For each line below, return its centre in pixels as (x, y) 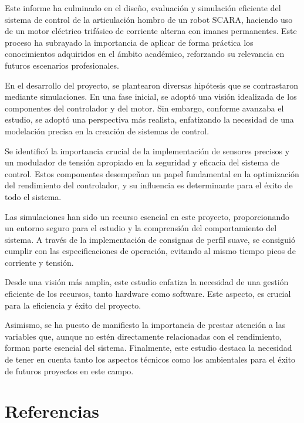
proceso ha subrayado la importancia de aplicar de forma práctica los (129, 42)
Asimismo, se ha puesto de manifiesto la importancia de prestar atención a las (145, 325)
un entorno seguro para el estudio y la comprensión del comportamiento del (141, 228)
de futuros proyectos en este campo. (69, 370)
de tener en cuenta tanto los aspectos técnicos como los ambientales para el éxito (150, 359)
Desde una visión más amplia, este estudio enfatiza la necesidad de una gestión (147, 282)
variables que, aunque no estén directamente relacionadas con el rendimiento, (143, 336)
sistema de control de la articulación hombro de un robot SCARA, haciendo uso (149, 19)
